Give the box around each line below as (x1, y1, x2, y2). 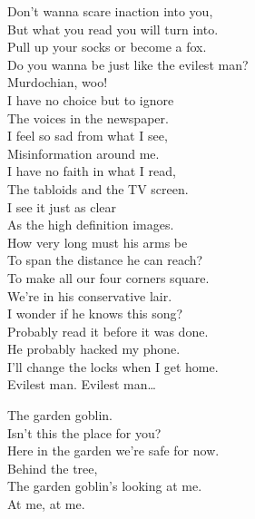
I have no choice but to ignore (7, 90, 174, 109)
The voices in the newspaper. (7, 108, 169, 127)
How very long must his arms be (7, 232, 188, 251)
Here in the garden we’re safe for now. (7, 441, 220, 460)
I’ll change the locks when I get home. (7, 357, 219, 376)
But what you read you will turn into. (7, 19, 219, 38)
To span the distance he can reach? (7, 250, 203, 269)
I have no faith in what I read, (7, 162, 176, 181)
